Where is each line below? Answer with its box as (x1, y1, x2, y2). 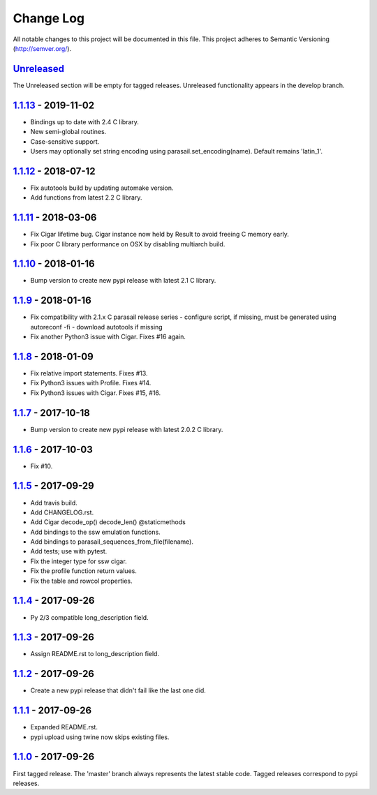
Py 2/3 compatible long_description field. (30, 613, 149, 621)
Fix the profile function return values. (30, 567, 138, 575)
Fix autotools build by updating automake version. (30, 184, 174, 192)
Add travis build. (30, 498, 78, 507)
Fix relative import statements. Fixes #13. (30, 369, 148, 378)
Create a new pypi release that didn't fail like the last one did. (30, 686, 206, 694)
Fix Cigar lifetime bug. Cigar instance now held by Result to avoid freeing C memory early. (30, 230, 290, 239)
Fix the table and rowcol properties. (30, 577, 133, 585)
